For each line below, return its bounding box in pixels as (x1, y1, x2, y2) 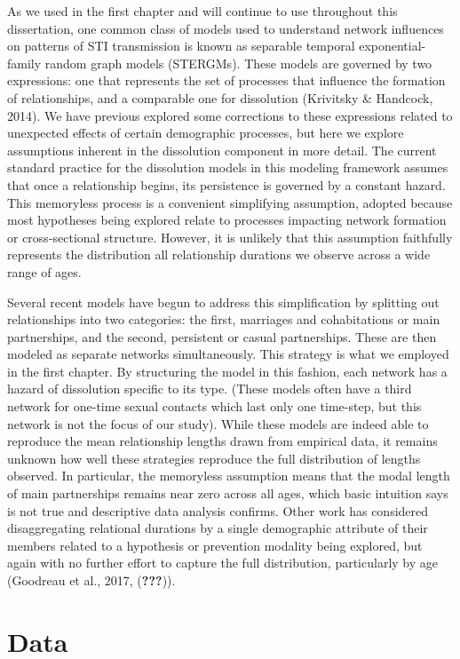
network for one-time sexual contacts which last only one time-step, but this (7, 397, 422, 416)
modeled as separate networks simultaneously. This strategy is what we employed (7, 345, 449, 363)
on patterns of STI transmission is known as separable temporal (7, 36, 355, 55)
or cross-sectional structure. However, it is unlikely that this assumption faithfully (7, 227, 453, 246)
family (7, 53, 42, 72)
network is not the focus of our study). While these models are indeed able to (7, 414, 429, 433)
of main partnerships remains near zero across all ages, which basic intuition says (7, 484, 448, 503)
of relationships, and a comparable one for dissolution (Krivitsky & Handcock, (7, 88, 433, 107)
